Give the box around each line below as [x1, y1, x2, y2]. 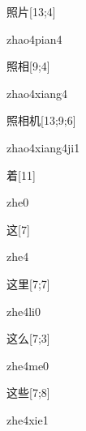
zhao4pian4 [6, 30, 62, 47]
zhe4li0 [6, 302, 41, 319]
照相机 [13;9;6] [6, 112, 76, 129]
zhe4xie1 [6, 411, 49, 428]
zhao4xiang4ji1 [6, 139, 80, 156]
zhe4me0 [6, 356, 49, 373]
